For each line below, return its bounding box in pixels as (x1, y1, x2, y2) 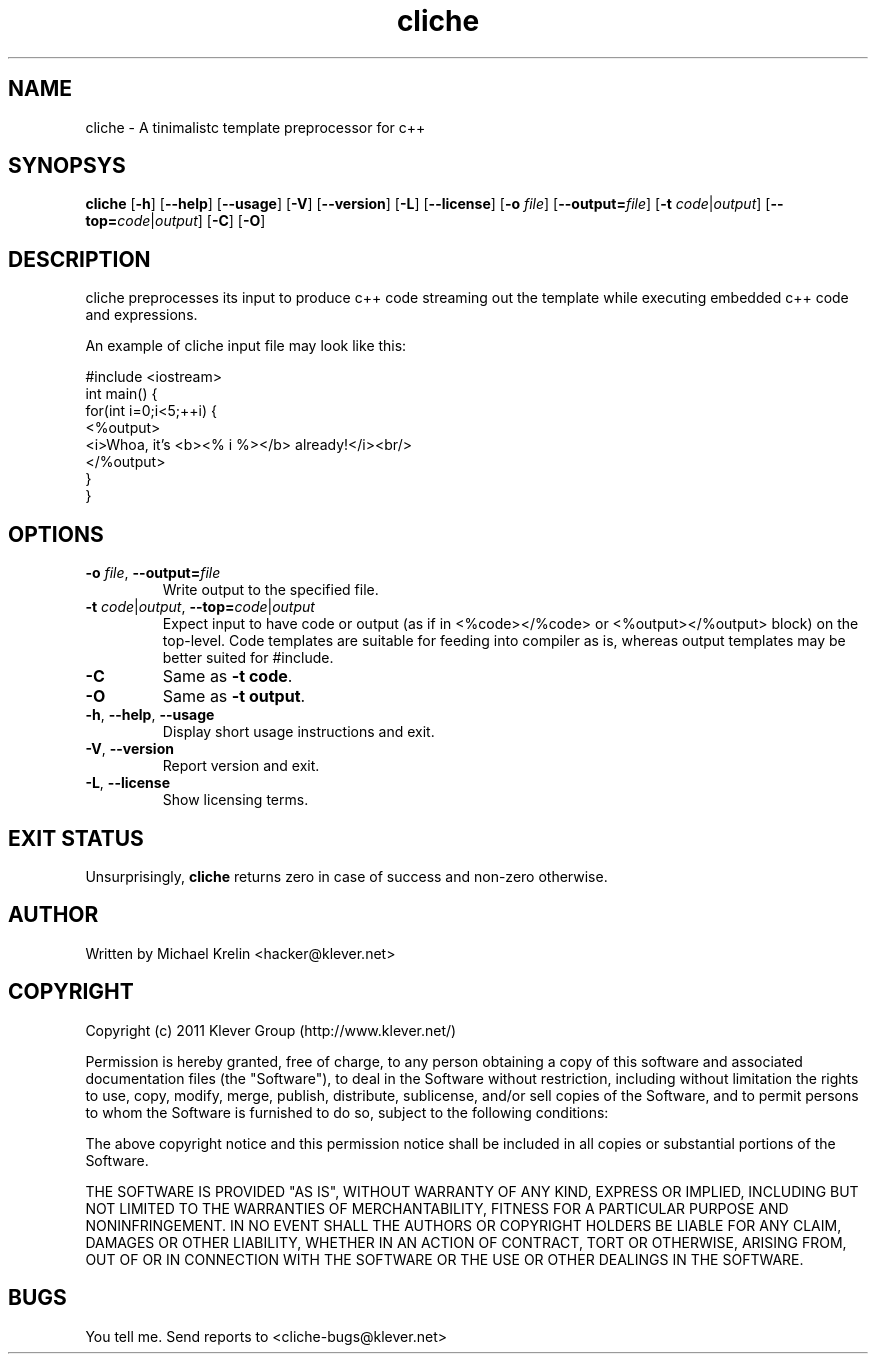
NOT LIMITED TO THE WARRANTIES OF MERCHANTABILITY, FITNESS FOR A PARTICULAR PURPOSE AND (85, 1199, 789, 1217)
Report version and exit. (162, 757, 320, 775)
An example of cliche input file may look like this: (85, 337, 407, 355)
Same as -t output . (162, 686, 306, 707)
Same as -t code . (162, 666, 293, 687)
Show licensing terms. (162, 791, 309, 809)
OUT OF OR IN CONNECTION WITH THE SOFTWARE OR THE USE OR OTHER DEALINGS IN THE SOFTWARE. (85, 1250, 804, 1268)
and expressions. (85, 306, 198, 324)
